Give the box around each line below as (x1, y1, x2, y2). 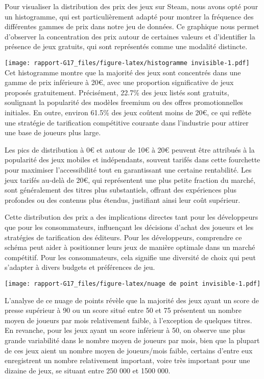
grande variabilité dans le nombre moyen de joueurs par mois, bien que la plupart (5, 334, 260, 345)
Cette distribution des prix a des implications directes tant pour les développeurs (5, 212, 258, 222)
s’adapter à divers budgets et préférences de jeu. (5, 262, 155, 272)
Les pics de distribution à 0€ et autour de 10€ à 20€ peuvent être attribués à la (5, 144, 255, 155)
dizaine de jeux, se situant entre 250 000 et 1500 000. (5, 365, 171, 375)
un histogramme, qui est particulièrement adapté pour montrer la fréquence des (5, 11, 254, 22)
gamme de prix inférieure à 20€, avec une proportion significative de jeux (5, 77, 234, 88)
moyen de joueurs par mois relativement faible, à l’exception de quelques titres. (5, 314, 252, 325)
